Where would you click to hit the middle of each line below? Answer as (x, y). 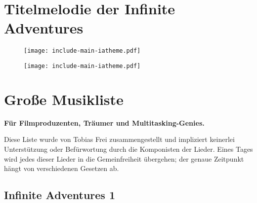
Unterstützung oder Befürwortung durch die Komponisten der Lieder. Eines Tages (128, 149)
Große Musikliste (64, 99)
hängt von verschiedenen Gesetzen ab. (62, 168)
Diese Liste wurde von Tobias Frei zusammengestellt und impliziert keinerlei (119, 139)
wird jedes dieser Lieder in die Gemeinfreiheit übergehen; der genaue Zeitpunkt (124, 158)
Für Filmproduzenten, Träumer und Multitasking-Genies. (104, 122)
